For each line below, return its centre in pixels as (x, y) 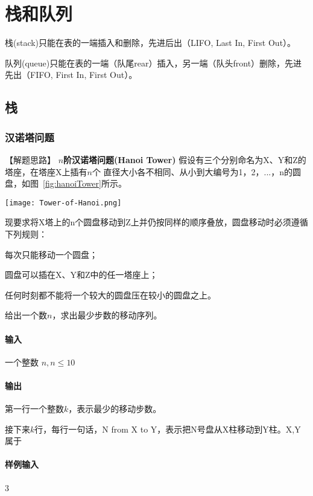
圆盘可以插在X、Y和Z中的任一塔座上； (81, 275)
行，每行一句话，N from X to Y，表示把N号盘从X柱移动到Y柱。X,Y (168, 429)
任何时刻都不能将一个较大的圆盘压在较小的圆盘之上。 (110, 295)
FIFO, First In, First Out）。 (84, 75)
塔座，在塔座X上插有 (46, 171)
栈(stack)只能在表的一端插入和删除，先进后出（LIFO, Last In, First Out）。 (150, 43)
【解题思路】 (30, 159)
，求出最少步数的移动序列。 (107, 315)
